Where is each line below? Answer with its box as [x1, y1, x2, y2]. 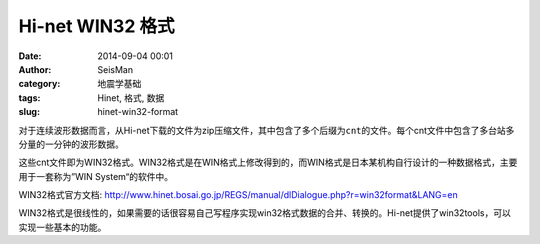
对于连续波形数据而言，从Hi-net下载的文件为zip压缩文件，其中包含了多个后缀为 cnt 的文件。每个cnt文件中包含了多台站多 [18, 124, 515, 136]
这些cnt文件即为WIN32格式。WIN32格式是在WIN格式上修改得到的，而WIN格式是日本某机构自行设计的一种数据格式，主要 [18, 156, 518, 169]
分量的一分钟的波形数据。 [18, 138, 124, 150]
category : [18, 78, 61, 90]
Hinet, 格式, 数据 [97, 91, 165, 104]
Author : [18, 63, 52, 75]
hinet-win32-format [97, 106, 179, 118]
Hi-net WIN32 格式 [18, 15, 175, 37]
